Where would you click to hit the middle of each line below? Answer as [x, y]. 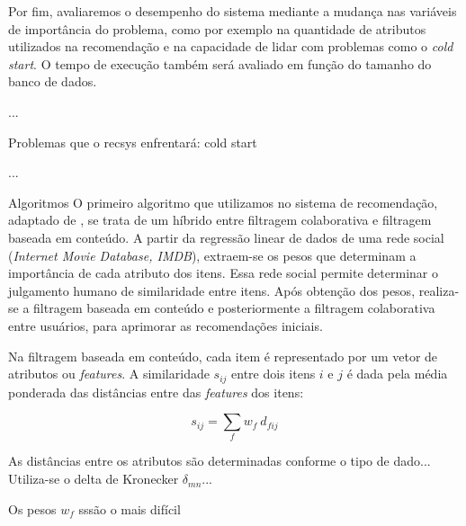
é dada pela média [397, 374]
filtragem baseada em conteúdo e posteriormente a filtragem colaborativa [234, 308]
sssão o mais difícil [130, 508]
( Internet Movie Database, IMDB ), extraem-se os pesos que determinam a [212, 255]
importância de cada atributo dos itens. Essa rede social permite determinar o [223, 273]
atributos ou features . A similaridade [109, 374]
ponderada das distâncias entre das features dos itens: [156, 392]
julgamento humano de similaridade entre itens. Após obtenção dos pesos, [212, 290]
